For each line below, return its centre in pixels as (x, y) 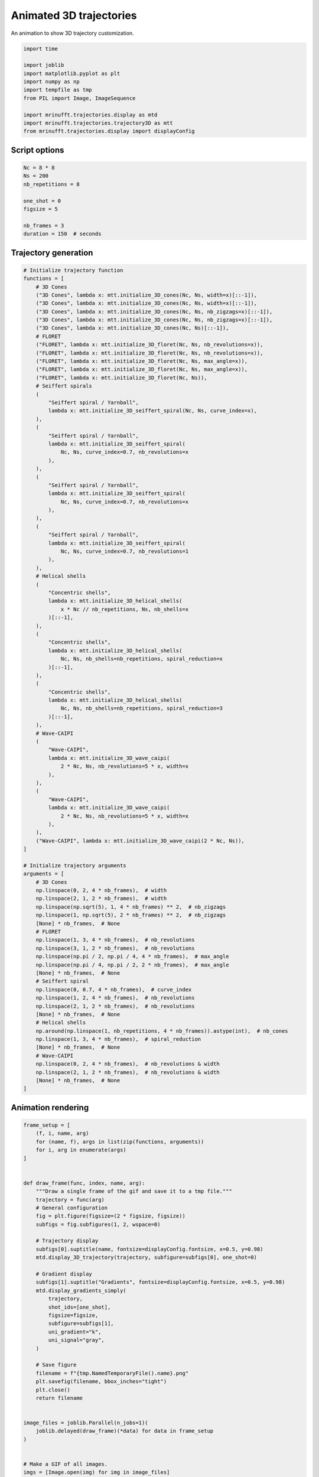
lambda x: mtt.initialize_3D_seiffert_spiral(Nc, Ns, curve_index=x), (152, 411)
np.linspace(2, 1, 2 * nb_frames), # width (101, 899)
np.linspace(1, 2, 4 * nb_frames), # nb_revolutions (115, 998)
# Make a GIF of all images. (66, 1464)
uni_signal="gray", (76, 1340)
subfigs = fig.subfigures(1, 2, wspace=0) (98, 1224)
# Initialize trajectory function (73, 270)
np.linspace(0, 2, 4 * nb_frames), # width (101, 890)
